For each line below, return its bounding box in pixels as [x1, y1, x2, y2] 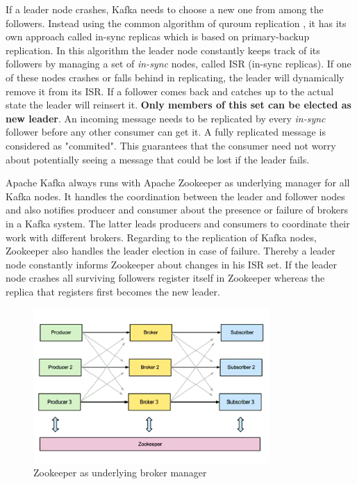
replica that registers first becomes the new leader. [6, 284, 220, 298]
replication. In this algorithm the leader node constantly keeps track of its [6, 42, 320, 57]
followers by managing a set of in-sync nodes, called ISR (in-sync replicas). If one [6, 56, 351, 71]
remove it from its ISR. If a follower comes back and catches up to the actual [6, 83, 334, 98]
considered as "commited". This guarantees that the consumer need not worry [6, 138, 336, 152]
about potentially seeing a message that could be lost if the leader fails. [6, 152, 310, 166]
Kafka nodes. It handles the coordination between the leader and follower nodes [6, 188, 345, 203]
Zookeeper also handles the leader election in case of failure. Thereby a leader [6, 243, 335, 258]
